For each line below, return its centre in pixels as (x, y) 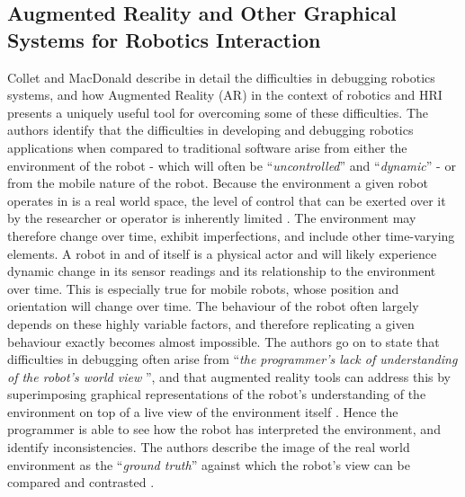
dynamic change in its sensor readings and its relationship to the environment (222, 271)
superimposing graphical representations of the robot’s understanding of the (217, 394)
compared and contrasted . (81, 482)
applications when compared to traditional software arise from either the (207, 147)
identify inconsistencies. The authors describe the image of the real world (209, 447)
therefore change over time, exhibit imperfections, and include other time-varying (231, 235)
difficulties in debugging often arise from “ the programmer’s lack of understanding (232, 359)
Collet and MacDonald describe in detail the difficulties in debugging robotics (221, 77)
